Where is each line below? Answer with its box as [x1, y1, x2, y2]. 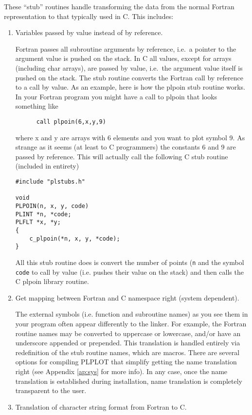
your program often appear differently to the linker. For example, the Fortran [15, 318, 247, 328]
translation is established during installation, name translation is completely [15, 376, 242, 386]
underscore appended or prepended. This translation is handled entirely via [15, 338, 240, 348]
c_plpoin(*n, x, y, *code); [29, 235, 120, 242]
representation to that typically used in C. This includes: [4, 11, 174, 21]
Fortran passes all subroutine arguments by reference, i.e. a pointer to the [15, 43, 236, 54]
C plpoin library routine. [15, 276, 89, 286]
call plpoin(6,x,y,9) [36, 118, 106, 125]
